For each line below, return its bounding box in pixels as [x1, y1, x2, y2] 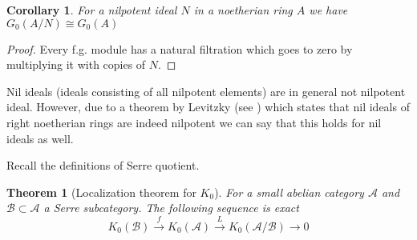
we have [309, 2, 348, 18]
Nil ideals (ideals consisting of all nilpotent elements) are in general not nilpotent [6, 82, 406, 99]
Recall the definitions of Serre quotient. [6, 157, 200, 174]
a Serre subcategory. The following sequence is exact [43, 199, 299, 216]
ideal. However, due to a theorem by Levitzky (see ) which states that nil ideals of [6, 98, 410, 115]
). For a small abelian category [214, 183, 364, 200]
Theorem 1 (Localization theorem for [6, 183, 196, 200]
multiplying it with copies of [6, 56, 146, 73]
